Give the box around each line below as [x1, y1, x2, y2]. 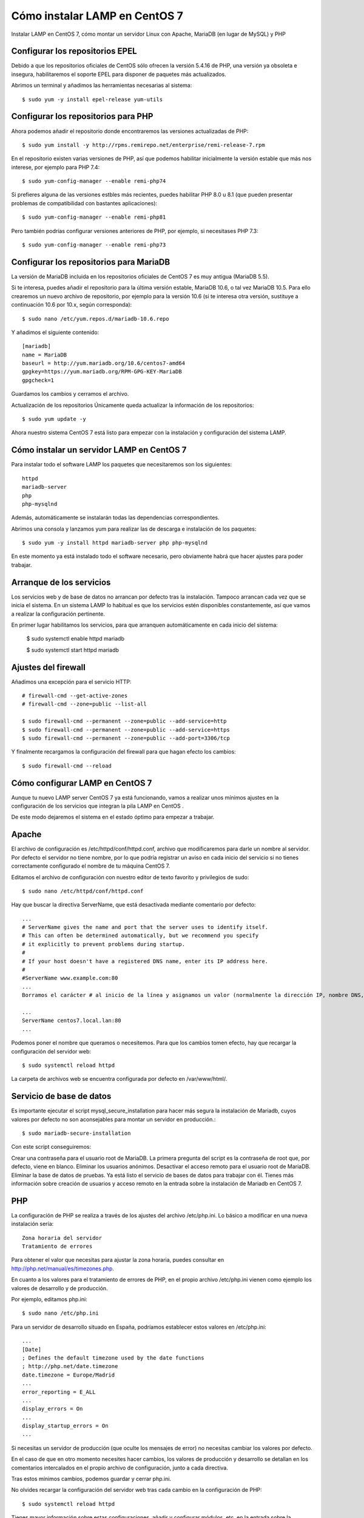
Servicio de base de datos [11, 1091, 112, 1101]
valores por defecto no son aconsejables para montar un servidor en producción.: [11, 1115, 216, 1123]
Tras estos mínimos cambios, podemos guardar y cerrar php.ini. [11, 1475, 172, 1483]
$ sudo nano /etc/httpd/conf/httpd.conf [22, 887, 144, 894]
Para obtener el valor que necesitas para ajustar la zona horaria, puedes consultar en [11, 1256, 224, 1264]
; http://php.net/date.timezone [22, 1363, 118, 1370]
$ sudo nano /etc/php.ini [22, 1310, 99, 1317]
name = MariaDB [22, 351, 67, 358]
